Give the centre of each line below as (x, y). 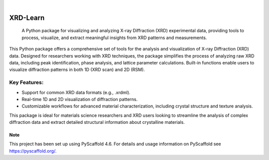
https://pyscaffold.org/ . (33, 151)
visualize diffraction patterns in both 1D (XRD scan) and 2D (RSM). (77, 70)
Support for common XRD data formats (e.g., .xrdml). (76, 92)
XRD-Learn (27, 18)
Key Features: (26, 83)
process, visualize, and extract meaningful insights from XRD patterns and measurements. (114, 38)
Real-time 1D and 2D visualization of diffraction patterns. (80, 99)
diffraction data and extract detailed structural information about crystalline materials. (97, 122)
